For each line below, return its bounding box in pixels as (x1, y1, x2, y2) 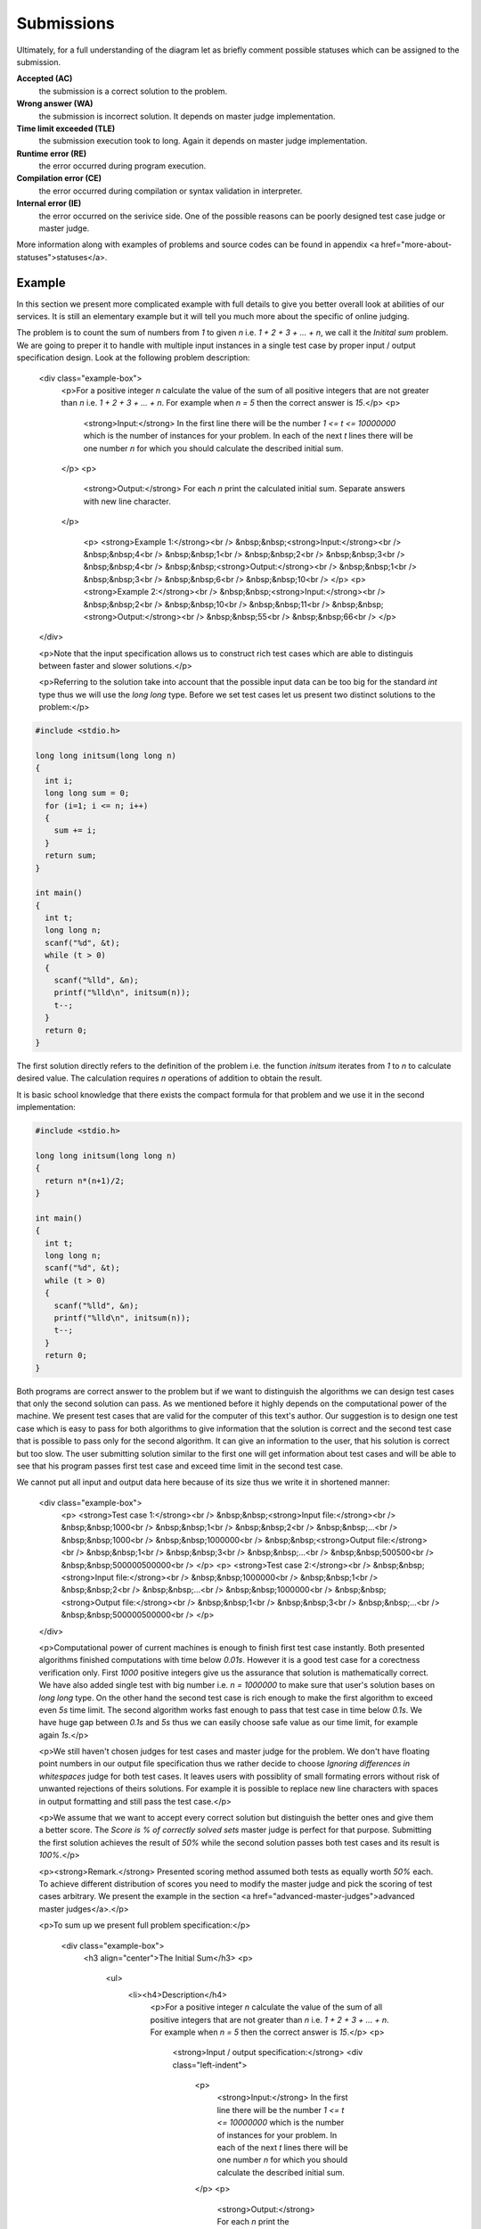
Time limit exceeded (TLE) (16, 123, 116, 134)
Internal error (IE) (16, 198, 82, 209)
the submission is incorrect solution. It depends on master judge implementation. (38, 111, 336, 121)
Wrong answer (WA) (16, 98, 94, 109)
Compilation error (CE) (16, 173, 102, 184)
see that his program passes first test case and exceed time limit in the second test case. (16, 1460, 343, 1471)
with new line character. (83, 496, 171, 506)
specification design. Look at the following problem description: (16, 352, 250, 363)
